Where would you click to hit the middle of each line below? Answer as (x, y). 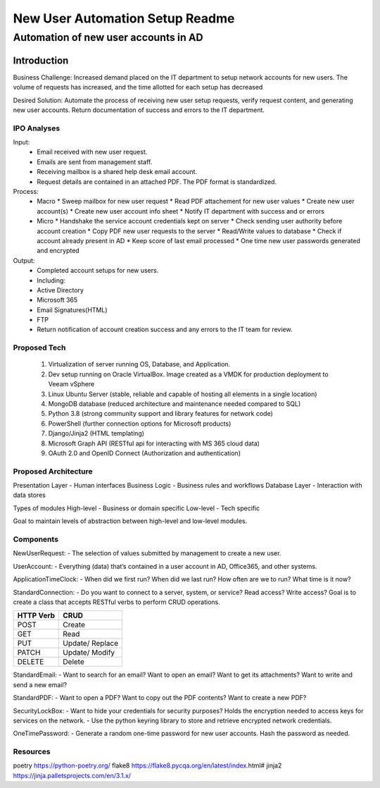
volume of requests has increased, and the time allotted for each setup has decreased (138, 87)
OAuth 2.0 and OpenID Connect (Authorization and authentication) (144, 453)
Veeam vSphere (71, 384)
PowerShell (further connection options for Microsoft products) (140, 424)
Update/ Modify (89, 653)
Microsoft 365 (57, 300)
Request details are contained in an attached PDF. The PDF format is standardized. (157, 181)
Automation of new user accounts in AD (108, 37)
